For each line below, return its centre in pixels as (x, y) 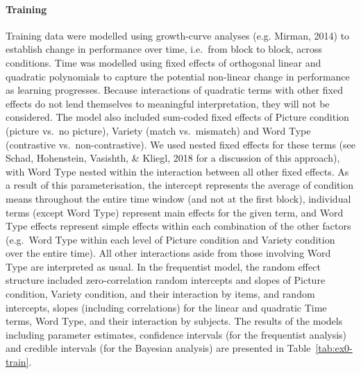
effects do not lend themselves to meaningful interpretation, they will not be (168, 103)
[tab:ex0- (334, 348)
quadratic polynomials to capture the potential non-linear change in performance (178, 76)
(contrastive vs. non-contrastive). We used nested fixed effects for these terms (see (180, 144)
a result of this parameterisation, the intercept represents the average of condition (180, 185)
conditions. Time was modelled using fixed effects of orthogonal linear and (163, 62)
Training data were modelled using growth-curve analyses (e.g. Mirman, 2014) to (178, 35)
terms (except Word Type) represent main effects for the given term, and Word (175, 212)
